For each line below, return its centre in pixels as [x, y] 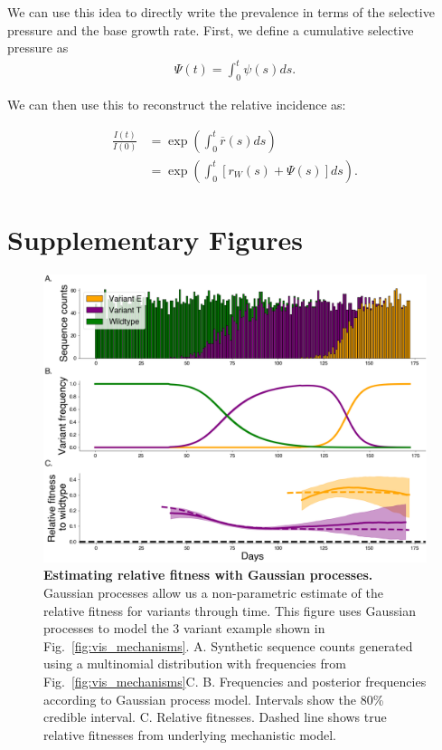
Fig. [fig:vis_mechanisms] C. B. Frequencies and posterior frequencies [235, 682]
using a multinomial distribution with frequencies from [195, 663]
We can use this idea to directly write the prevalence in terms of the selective [221, 12]
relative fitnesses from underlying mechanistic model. [190, 734]
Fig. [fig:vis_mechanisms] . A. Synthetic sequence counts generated [228, 645]
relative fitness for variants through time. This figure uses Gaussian [230, 610]
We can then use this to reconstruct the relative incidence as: [177, 105]
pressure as [38, 48]
